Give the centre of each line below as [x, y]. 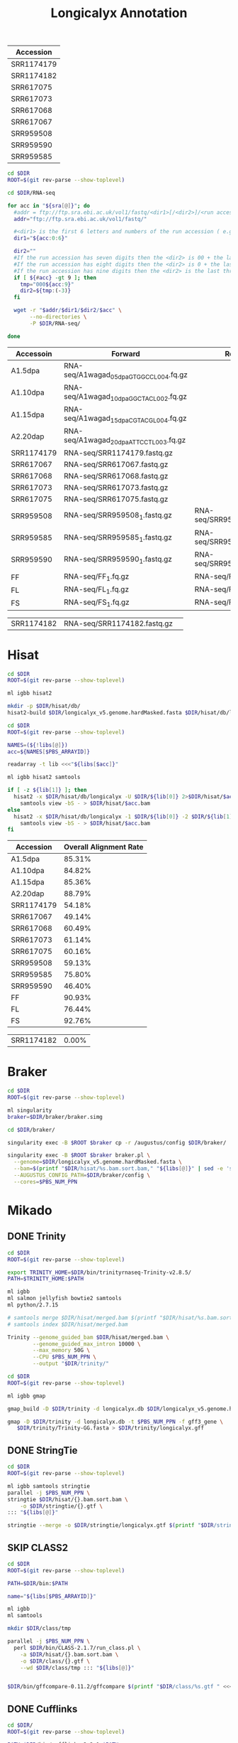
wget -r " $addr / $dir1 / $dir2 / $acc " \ [68, 311]
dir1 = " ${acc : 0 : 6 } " [41, 238]
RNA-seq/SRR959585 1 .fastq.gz [118, 537]
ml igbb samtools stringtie [49, 1486]
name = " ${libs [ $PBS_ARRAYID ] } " [52, 1596]
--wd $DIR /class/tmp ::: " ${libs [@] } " [77, 1668]
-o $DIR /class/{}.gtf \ [55, 1661]
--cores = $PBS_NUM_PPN [46, 1181]
